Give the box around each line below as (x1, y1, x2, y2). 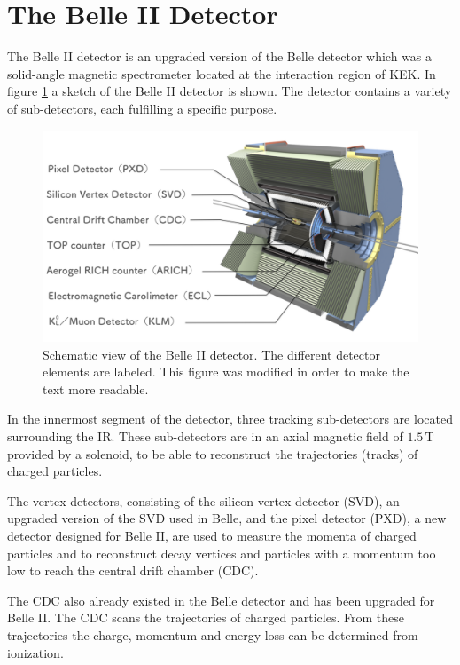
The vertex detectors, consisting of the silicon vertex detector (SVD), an (7, 491, 400, 510)
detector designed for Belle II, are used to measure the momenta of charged (7, 526, 417, 544)
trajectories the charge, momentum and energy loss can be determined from (7, 625, 418, 644)
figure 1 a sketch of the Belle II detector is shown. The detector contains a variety (7, 82, 452, 100)
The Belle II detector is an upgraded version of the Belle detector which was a (7, 47, 433, 66)
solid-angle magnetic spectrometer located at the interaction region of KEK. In (7, 64, 436, 83)
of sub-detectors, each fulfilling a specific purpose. (7, 99, 277, 117)
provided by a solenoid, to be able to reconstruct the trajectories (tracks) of (7, 444, 418, 463)
